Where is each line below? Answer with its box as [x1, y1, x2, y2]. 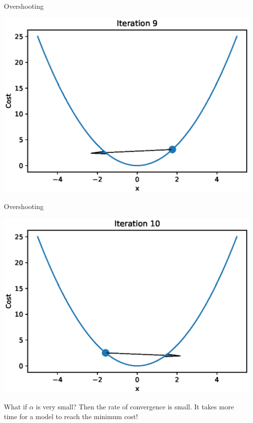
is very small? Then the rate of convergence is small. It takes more [36, 401, 234, 411]
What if [4, 401, 27, 411]
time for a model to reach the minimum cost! [4, 411, 138, 421]
